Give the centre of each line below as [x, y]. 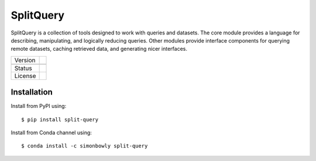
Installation [32, 92]
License [25, 76]
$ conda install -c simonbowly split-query [85, 146]
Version [25, 60]
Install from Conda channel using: [51, 133]
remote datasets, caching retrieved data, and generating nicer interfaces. [99, 49]
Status [23, 68]
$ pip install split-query [60, 119]
